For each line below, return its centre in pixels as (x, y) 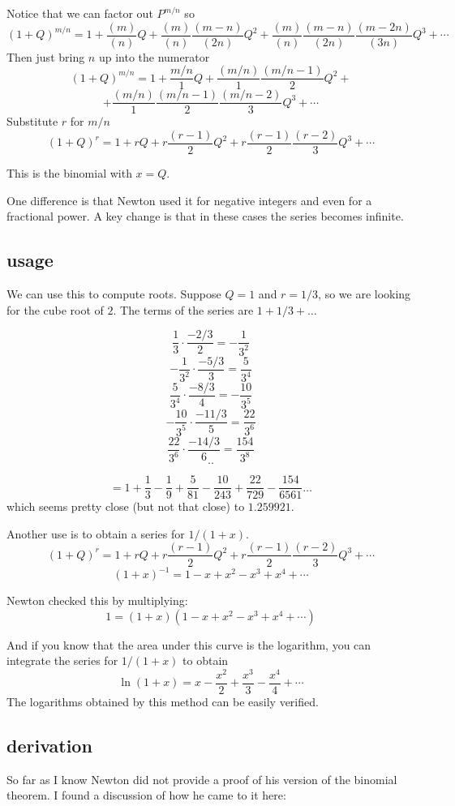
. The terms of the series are (183, 309)
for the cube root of (55, 309)
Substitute (32, 121)
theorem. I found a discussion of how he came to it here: (146, 795)
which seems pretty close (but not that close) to (126, 506)
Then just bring (46, 56)
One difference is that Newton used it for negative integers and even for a (189, 200)
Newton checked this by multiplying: (97, 600)
